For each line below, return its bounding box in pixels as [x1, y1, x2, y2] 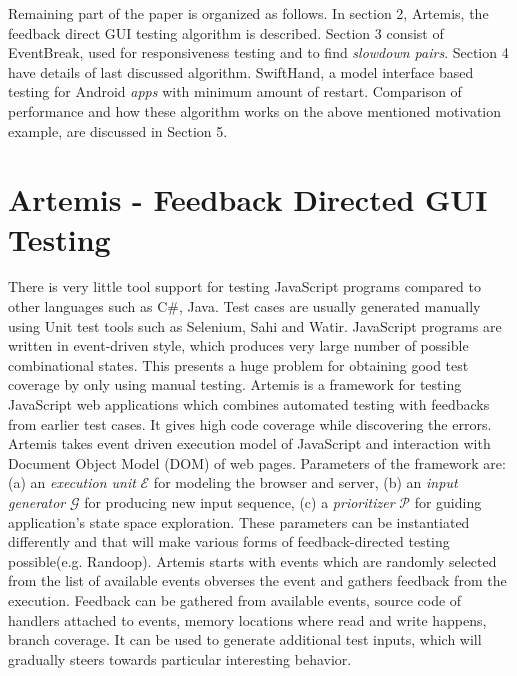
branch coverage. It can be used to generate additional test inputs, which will [8, 629, 482, 650]
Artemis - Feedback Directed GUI [8, 179, 488, 220]
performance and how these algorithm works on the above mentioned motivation [8, 100, 502, 121]
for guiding [414, 492, 482, 512]
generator [8, 492, 66, 512]
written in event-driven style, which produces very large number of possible [8, 335, 469, 356]
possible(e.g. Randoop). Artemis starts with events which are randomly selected [8, 550, 497, 571]
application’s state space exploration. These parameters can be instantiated [8, 511, 470, 532]
